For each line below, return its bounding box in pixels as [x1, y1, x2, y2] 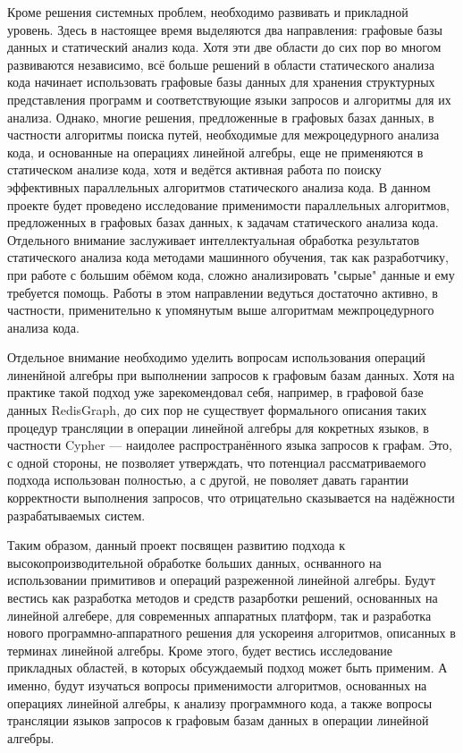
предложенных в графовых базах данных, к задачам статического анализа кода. [7, 213, 439, 232]
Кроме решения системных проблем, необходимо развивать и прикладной [7, 3, 408, 21]
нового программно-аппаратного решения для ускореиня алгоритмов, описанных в [7, 623, 456, 642]
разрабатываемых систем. [7, 505, 146, 524]
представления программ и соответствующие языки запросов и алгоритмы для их [7, 89, 451, 108]
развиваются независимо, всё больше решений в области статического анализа [7, 55, 435, 73]
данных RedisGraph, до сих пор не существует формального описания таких [7, 401, 427, 419]
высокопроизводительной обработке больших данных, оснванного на [7, 553, 382, 571]
